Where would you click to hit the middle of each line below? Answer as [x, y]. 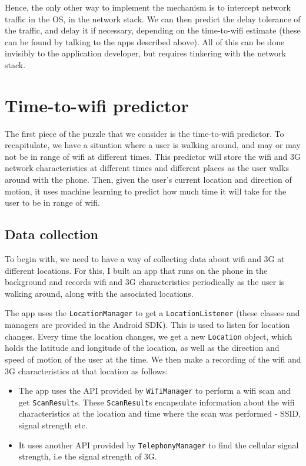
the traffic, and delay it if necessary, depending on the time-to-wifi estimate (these [153, 30]
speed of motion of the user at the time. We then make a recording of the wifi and [153, 359]
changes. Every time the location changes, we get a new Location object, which [149, 336]
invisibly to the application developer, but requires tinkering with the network [145, 53]
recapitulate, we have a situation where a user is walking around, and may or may [153, 145]
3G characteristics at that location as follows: [87, 371]
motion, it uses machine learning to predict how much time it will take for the [146, 191]
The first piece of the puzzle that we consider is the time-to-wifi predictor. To [144, 133]
